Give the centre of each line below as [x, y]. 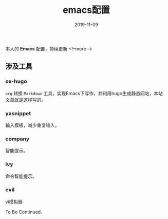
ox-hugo [16, 81]
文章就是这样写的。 [26, 100]
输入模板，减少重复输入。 [32, 125]
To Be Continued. [24, 212]
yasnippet [18, 113]
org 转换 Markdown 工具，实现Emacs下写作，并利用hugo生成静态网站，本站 [84, 93]
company [17, 139]
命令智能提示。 [21, 176]
